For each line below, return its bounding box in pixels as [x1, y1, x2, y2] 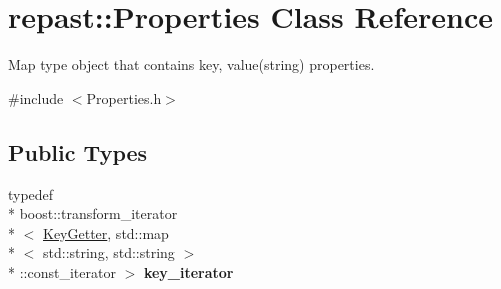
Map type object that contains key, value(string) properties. [8, 54, 375, 75]
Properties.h [86, 87, 162, 108]
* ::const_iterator [8, 261, 116, 282]
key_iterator [143, 261, 234, 282]
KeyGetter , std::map [43, 222, 169, 243]
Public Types [8, 136, 148, 167]
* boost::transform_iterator [8, 203, 178, 224]
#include [8, 87, 64, 108]
